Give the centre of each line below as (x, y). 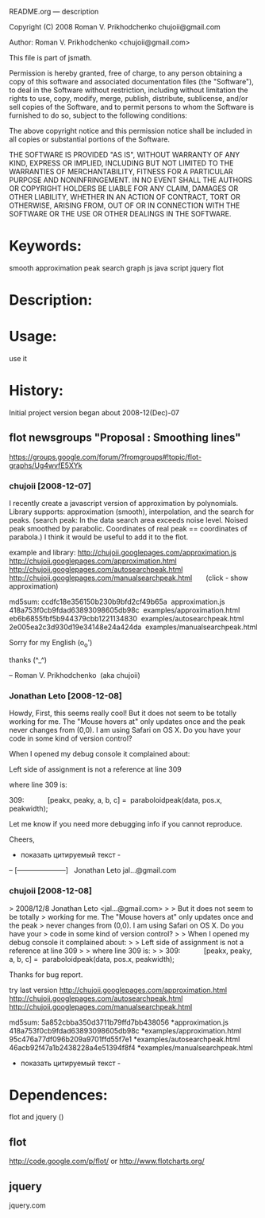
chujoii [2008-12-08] (50, 891)
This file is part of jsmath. (50, 58)
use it (18, 359)
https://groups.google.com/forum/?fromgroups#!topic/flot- (105, 457)
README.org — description (54, 12)
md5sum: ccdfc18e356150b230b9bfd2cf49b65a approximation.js (117, 602)
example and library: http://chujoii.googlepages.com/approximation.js (123, 553)
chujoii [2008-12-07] (50, 486)
